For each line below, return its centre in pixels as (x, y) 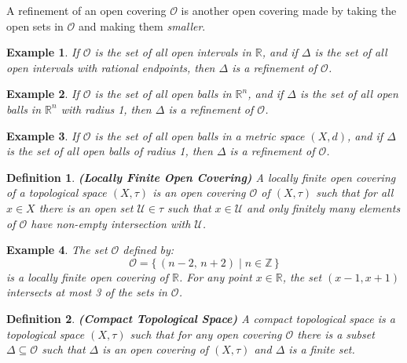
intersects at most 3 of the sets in (87, 292)
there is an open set (86, 207)
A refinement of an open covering (86, 10)
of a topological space (57, 192)
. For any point (215, 276)
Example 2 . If (43, 94)
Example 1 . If (43, 52)
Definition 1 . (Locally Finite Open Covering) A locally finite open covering (201, 177)
